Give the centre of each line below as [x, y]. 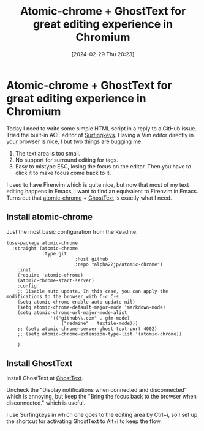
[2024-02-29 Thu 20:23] [103, 54]
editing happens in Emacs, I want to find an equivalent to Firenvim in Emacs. [102, 191]
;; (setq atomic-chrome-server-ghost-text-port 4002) [87, 329]
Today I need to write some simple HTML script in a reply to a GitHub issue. [102, 128]
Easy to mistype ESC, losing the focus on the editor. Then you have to [103, 166]
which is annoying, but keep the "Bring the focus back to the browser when [102, 397]
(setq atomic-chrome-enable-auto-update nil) [77, 302]
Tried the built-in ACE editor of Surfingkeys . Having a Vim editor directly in [100, 135]
